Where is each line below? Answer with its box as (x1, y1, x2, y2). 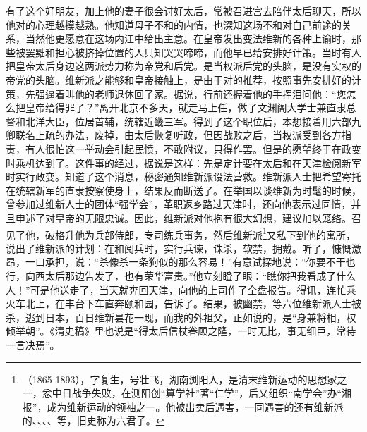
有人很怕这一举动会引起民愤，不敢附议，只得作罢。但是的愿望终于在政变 (25, 141, 361, 156)
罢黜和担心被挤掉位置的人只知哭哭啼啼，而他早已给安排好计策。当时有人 (25, 44, 361, 59)
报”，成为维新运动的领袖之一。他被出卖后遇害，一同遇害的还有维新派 (22, 399, 344, 414)
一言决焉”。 (6, 337, 60, 352)
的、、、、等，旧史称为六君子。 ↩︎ (22, 413, 164, 428)
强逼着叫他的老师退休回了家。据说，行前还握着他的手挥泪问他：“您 (35, 86, 347, 101)
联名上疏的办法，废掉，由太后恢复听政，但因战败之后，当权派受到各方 (15, 128, 342, 142)
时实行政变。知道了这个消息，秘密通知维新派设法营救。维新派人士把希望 (6, 169, 342, 184)
